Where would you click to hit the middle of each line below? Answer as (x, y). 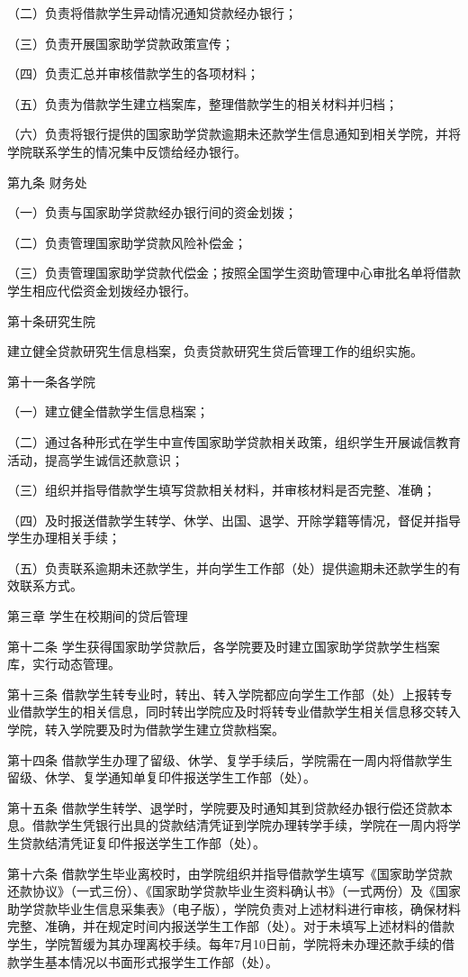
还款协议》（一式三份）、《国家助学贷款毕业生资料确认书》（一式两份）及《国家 (234, 891)
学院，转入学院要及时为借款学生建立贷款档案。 (146, 730)
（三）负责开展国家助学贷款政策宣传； (121, 43)
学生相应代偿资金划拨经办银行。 (102, 290)
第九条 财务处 (47, 182)
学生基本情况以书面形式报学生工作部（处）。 (148, 961)
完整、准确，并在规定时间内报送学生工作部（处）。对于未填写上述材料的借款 (231, 926)
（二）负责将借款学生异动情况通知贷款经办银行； (152, 13)
